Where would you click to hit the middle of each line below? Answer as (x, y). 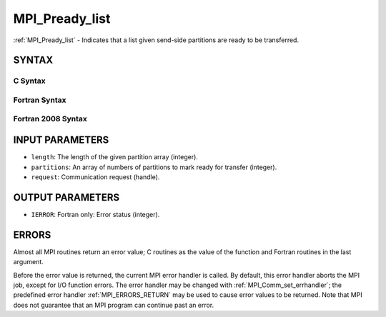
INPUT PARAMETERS (61, 140)
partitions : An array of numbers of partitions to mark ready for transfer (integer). (154, 167)
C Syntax (29, 81)
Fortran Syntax (40, 100)
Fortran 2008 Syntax (50, 119)
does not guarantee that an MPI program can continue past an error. (114, 305)
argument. (29, 262)
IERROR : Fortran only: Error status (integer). (95, 214)
